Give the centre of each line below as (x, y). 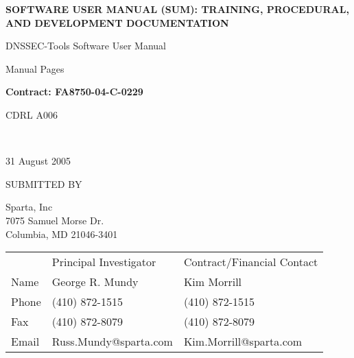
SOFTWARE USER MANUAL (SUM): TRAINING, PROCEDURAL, (177, 9)
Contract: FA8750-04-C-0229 (74, 92)
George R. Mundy (95, 282)
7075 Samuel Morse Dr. (55, 220)
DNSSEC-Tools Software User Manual (86, 46)
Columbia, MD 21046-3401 (62, 234)
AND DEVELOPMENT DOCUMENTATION (117, 22)
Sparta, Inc (29, 207)
